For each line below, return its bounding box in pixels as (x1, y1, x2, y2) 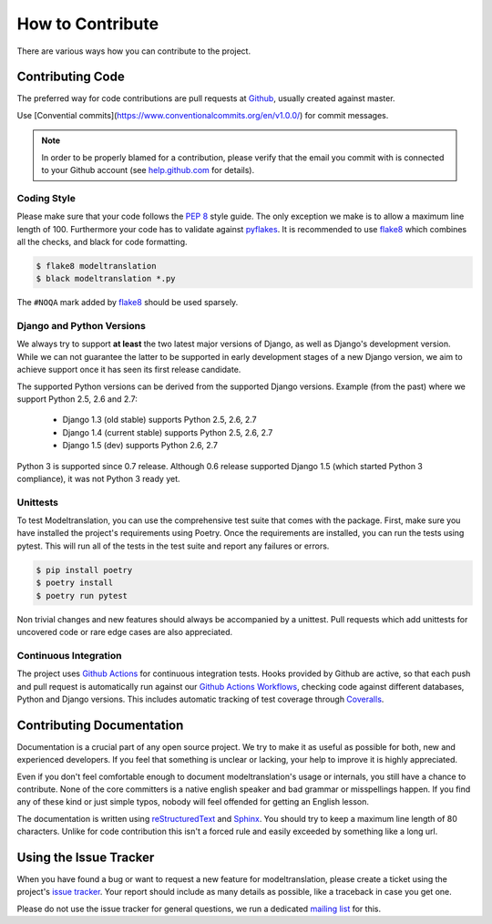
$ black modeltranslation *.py (36, 273, 177, 284)
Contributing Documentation (16, 717, 184, 733)
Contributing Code (16, 69, 125, 85)
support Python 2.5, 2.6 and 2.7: (16, 394, 138, 405)
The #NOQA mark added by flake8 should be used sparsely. (16, 297, 239, 308)
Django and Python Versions (16, 320, 146, 333)
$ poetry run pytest (36, 590, 128, 601)
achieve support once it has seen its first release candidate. (16, 364, 241, 375)
